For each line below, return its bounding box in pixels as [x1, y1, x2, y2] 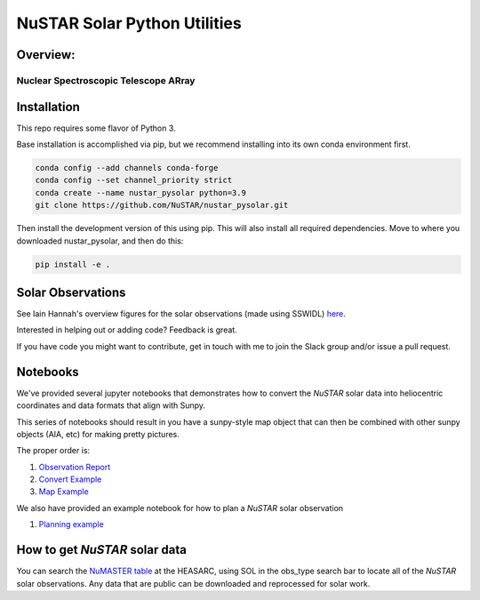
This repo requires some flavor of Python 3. [16, 123, 177, 133]
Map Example [38, 486, 89, 497]
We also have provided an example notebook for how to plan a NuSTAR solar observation [16, 502, 344, 513]
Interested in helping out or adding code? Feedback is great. [16, 324, 237, 335]
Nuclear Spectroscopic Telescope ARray [16, 74, 196, 86]
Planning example [38, 519, 104, 530]
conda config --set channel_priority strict [35, 175, 233, 186]
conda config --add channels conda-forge [35, 163, 219, 173]
